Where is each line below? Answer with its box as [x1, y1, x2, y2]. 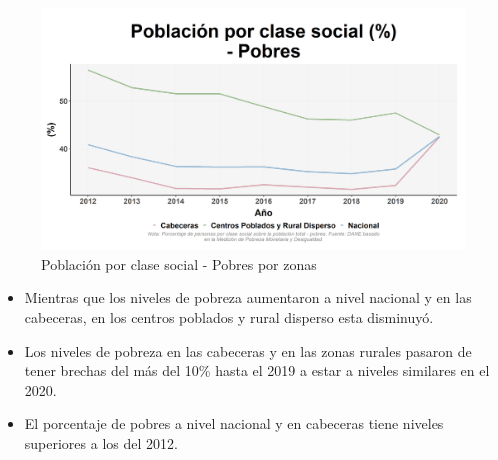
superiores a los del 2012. [24, 432, 178, 453]
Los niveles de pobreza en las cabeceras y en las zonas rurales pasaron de [24, 340, 472, 361]
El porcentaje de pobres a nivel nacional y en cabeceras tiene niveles [24, 413, 444, 434]
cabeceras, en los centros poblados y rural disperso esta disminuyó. [24, 307, 434, 327]
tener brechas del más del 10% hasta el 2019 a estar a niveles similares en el [24, 360, 490, 381]
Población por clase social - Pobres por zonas [41, 253, 317, 274]
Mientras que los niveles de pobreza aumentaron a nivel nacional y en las [24, 287, 472, 308]
